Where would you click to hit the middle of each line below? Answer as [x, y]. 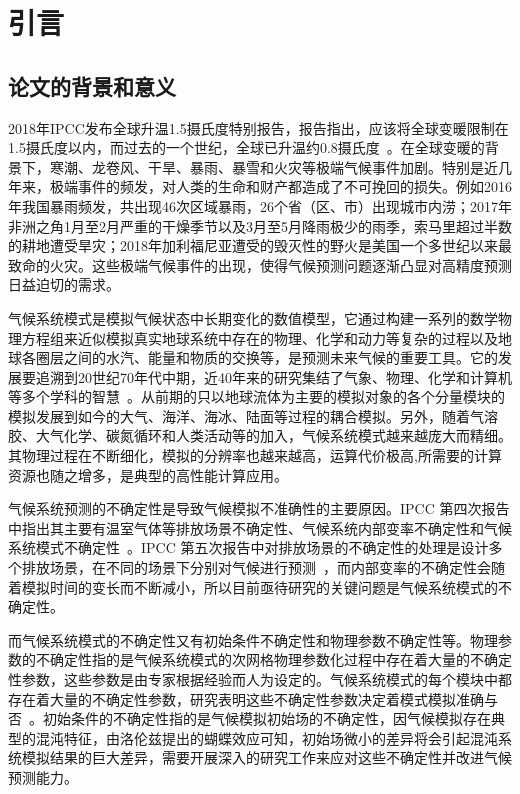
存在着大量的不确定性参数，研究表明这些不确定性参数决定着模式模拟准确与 [253, 698]
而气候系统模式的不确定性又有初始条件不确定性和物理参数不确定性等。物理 [253, 639]
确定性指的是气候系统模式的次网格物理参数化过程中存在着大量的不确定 [280, 659]
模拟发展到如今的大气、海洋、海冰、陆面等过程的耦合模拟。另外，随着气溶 [253, 415]
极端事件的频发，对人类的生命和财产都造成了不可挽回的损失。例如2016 [280, 186]
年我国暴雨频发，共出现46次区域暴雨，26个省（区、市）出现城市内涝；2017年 [260, 205]
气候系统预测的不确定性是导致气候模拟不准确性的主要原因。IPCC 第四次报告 [259, 508]
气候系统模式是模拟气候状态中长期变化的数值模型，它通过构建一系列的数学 [253, 317]
